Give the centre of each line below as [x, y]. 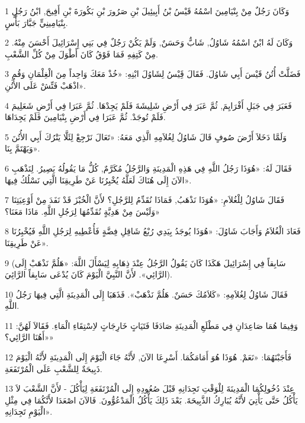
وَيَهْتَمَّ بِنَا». [23, 148]
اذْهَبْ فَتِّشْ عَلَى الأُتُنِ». [45, 85]
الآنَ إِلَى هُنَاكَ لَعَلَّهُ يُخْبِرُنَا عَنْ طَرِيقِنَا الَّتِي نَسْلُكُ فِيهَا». [98, 180]
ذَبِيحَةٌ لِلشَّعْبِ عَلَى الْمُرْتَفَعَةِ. [54, 368]
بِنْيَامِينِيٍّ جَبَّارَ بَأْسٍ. [36, 22]
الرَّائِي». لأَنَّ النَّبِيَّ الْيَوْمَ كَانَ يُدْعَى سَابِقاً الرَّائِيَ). [89, 274]
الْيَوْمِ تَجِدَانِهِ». [29, 411]
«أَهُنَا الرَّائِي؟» [29, 337]
